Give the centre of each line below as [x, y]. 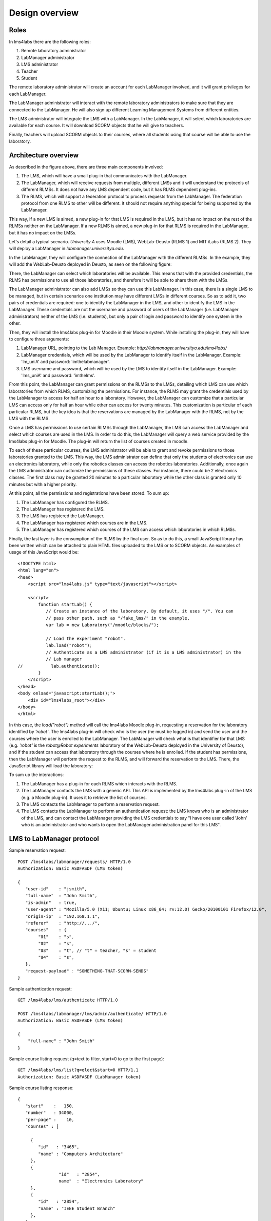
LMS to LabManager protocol [54, 839]
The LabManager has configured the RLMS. [65, 502]
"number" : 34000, [50, 1113]
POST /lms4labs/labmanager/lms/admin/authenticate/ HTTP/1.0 [92, 1014]
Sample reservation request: [37, 850]
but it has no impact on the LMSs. [43, 232]
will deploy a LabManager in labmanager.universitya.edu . [67, 249]
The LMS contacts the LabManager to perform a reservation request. [91, 804]
